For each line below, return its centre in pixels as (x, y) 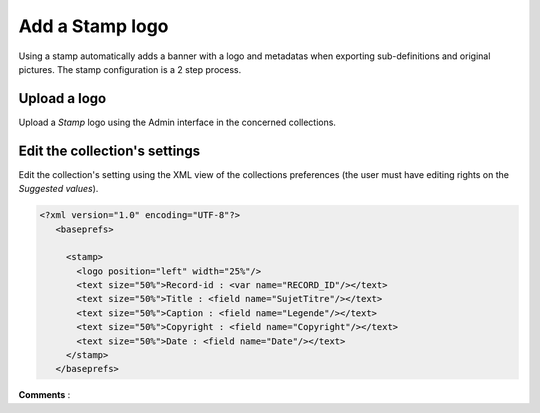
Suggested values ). (58, 189)
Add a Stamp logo (93, 26)
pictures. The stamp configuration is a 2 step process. (130, 69)
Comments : (44, 395)
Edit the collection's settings (109, 150)
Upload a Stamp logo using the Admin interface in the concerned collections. (177, 122)
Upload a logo (62, 98)
